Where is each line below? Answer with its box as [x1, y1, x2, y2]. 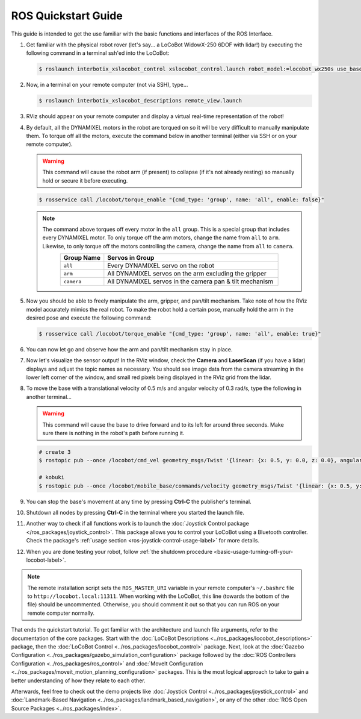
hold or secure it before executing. [42, 177, 128, 184]
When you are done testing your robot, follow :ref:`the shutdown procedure [26, 548, 213, 555]
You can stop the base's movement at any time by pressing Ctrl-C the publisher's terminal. [26, 498, 252, 505]
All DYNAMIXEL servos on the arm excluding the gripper [107, 269, 267, 278]
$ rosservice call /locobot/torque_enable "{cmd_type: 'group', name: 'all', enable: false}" [39, 196, 325, 203]
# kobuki [39, 474, 65, 481]
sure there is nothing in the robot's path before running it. [42, 430, 185, 437]
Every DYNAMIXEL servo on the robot [107, 262, 215, 270]
